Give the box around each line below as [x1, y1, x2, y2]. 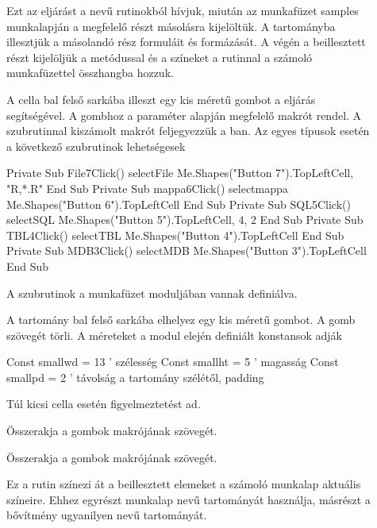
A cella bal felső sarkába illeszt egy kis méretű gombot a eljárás [6, 91, 316, 107]
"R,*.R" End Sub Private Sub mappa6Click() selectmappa [6, 179, 288, 196]
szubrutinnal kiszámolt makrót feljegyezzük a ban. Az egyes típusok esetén [6, 122, 370, 139]
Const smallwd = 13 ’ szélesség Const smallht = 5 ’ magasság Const [6, 353, 339, 370]
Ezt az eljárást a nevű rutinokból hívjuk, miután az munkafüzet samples [6, 2, 359, 18]
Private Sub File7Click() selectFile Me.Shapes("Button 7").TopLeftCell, [6, 164, 354, 181]
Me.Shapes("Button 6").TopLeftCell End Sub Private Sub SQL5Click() [6, 195, 351, 212]
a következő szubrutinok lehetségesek [6, 137, 186, 154]
